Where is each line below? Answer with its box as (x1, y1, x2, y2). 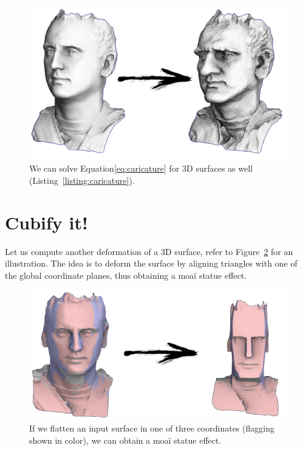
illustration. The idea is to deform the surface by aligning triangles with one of (5, 257, 298, 270)
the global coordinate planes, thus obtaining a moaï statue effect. (5, 268, 247, 281)
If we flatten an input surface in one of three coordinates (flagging (29, 422, 274, 435)
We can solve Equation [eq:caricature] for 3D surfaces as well (29, 162, 253, 175)
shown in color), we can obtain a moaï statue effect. (29, 433, 222, 446)
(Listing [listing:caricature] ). (29, 173, 135, 186)
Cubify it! (5, 209, 88, 234)
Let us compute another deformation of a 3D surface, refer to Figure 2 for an (5, 245, 293, 257)
